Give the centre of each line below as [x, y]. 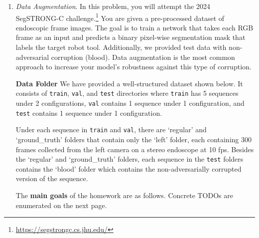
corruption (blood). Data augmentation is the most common [143, 57]
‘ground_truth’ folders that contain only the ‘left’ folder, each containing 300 [133, 139]
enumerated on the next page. [61, 205]
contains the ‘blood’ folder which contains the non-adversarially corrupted [129, 168]
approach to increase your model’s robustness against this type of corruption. [133, 67]
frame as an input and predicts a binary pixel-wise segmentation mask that [130, 37]
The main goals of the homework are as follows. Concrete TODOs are [124, 195]
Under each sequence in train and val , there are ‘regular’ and [111, 129]
